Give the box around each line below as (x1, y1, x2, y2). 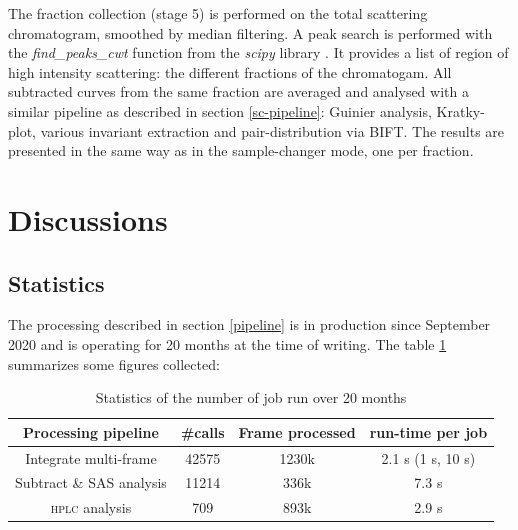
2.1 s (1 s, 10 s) (381, 447, 476, 468)
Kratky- (436, 100, 485, 121)
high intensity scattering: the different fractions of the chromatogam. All (8, 61, 452, 82)
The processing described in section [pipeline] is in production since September (8, 314, 491, 335)
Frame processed (238, 421, 356, 442)
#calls (180, 421, 225, 442)
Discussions (8, 198, 168, 239)
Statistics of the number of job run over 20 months (95, 387, 407, 408)
